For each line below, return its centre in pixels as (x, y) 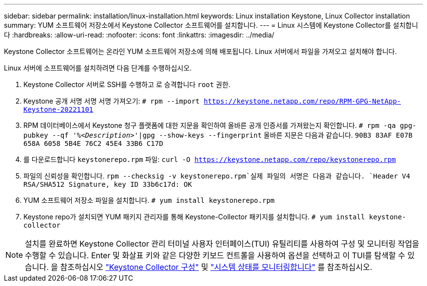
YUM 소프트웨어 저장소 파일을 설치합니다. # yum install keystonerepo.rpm (149, 200)
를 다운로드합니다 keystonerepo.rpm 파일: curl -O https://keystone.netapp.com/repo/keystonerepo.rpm (210, 159)
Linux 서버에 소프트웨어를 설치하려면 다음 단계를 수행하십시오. (98, 68)
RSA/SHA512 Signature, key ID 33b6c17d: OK (108, 184)
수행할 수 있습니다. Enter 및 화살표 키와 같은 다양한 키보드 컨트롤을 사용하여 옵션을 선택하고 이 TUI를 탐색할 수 (215, 255)
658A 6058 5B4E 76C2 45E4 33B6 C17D (93, 143)
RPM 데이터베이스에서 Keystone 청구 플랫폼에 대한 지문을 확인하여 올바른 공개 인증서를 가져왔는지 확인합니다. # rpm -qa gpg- (220, 125)
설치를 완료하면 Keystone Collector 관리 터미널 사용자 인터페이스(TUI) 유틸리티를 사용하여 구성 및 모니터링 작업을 (222, 244)
